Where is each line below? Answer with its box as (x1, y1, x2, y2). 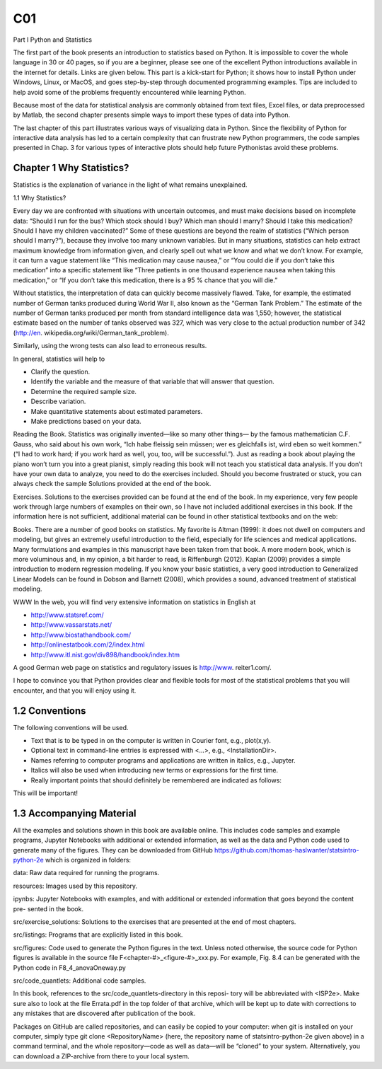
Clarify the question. (30, 368, 91, 376)
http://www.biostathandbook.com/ (30, 630, 132, 639)
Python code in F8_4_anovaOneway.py (13, 963, 127, 972)
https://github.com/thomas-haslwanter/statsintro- (214, 845, 360, 854)
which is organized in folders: (45, 856, 131, 865)
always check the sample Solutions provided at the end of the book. (13, 480, 212, 488)
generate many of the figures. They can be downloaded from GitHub (13, 845, 214, 854)
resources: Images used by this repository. (13, 882, 138, 890)
